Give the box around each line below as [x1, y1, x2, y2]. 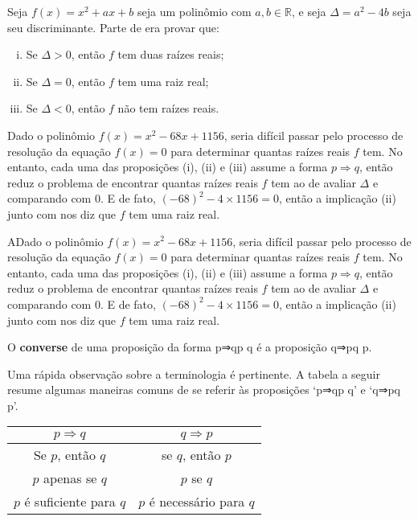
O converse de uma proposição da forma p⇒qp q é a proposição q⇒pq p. [7, 338, 372, 355]
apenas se [43, 469, 97, 488]
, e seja [292, 3, 326, 19]
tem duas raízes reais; [117, 46, 224, 63]
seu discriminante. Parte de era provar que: [7, 18, 219, 35]
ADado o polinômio [7, 232, 104, 249]
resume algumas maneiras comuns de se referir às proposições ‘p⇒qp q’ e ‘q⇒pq [7, 381, 400, 398]
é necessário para [149, 492, 245, 511]
